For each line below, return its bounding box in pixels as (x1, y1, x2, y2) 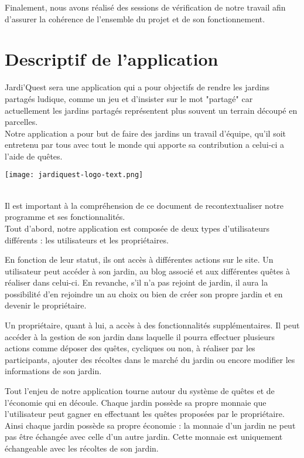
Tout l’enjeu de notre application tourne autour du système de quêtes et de (5, 385, 275, 397)
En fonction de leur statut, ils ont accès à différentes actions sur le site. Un (5, 253, 274, 266)
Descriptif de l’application (5, 47, 218, 71)
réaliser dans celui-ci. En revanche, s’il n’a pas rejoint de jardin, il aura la (5, 276, 268, 289)
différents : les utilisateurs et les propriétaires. (5, 233, 169, 246)
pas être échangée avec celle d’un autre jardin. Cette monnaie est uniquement (5, 430, 283, 443)
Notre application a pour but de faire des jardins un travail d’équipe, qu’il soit (5, 127, 286, 139)
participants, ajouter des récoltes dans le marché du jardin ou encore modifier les (5, 353, 295, 365)
